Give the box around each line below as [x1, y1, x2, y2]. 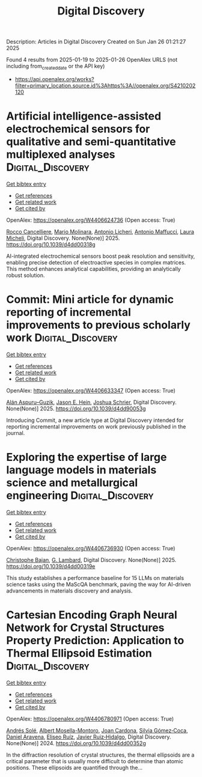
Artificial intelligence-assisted [6, 109, 161, 123]
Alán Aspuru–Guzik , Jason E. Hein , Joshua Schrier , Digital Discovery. [6, 398, 177, 406]
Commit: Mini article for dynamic [6, 293, 174, 306]
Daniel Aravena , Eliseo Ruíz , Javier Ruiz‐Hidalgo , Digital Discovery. [6, 733, 171, 740]
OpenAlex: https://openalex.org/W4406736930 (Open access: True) [6, 544, 176, 552]
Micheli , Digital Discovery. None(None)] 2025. [6, 234, 120, 242]
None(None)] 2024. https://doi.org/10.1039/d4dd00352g [6, 739, 146, 746]
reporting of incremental [6, 305, 131, 319]
